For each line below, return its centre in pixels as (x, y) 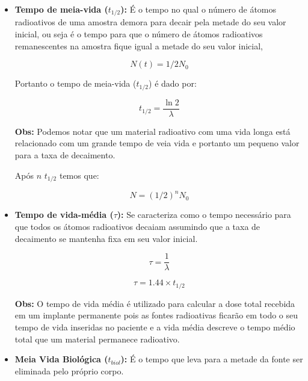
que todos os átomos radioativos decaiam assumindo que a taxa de (137, 227)
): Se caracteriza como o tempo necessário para (204, 215)
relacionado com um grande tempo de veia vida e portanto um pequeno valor (157, 143)
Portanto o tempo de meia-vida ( (75, 83)
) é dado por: (173, 83)
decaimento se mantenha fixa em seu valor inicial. (106, 238)
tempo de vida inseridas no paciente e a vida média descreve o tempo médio (155, 327)
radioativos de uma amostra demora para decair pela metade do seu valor (150, 22)
